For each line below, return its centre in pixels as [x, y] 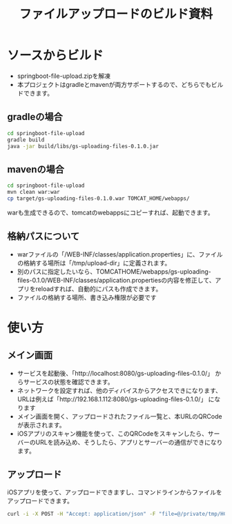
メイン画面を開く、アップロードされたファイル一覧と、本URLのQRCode [119, 416]
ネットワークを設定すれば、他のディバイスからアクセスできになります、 [119, 390]
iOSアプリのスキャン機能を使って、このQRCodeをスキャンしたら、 [113, 433]
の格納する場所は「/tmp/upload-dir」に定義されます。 [94, 263]
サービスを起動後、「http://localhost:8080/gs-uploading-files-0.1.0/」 [115, 373]
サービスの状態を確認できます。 [68, 382]
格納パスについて [43, 236]
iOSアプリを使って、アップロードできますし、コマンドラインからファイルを [115, 492]
